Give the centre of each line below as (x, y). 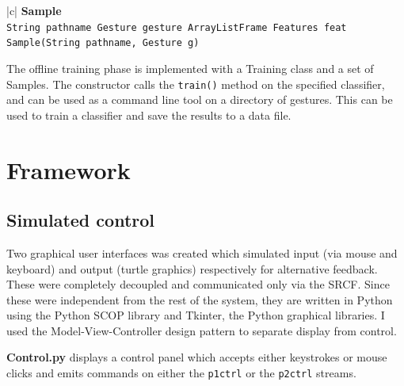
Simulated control (81, 220)
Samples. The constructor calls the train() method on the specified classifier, (196, 84)
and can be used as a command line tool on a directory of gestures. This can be (200, 99)
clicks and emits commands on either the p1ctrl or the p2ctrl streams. (181, 373)
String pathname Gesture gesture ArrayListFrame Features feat (177, 27)
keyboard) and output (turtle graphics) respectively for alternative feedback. (192, 268)
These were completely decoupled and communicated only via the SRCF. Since (198, 284)
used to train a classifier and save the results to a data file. (149, 115)
